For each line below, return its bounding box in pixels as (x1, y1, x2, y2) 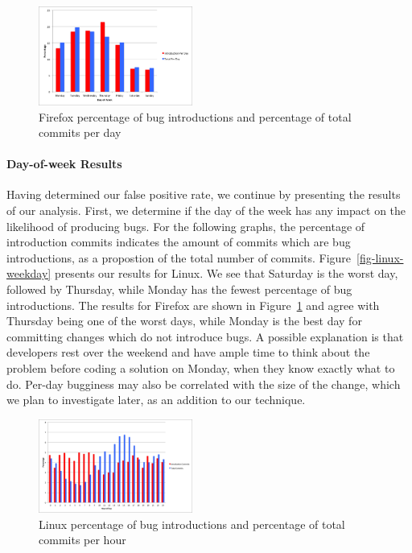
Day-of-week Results (6, 155, 122, 172)
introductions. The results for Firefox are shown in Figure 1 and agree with (6, 296, 380, 313)
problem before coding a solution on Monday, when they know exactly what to (6, 360, 395, 377)
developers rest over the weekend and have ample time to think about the (6, 344, 370, 361)
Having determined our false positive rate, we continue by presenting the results (6, 186, 401, 203)
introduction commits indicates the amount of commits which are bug (6, 233, 351, 250)
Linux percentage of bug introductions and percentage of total (39, 515, 345, 532)
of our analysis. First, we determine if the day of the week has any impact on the (6, 202, 406, 219)
